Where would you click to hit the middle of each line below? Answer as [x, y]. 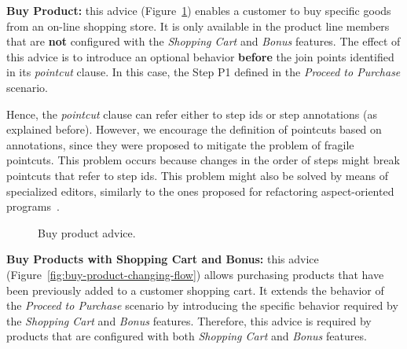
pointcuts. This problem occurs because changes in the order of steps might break [203, 160]
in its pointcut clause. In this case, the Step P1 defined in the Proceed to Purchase [203, 72]
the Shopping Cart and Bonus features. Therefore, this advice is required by [189, 320]
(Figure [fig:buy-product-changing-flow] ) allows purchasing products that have [195, 274]
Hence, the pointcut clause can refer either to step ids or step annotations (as [192, 114]
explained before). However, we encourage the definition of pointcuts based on [194, 129]
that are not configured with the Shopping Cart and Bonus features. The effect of [203, 41]
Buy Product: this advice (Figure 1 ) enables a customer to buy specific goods [199, 10]
